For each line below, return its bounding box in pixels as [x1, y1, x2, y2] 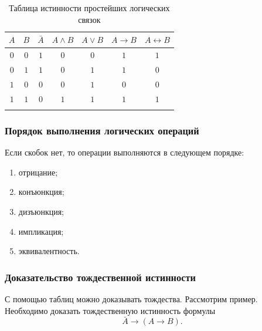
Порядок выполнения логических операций [5, 123, 199, 137]
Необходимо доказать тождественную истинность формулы [5, 304, 216, 316]
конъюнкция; [18, 185, 64, 198]
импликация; [18, 225, 64, 237]
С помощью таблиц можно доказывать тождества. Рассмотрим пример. [5, 292, 258, 305]
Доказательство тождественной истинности [5, 269, 196, 284]
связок [78, 13, 101, 25]
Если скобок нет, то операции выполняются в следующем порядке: [5, 146, 244, 158]
